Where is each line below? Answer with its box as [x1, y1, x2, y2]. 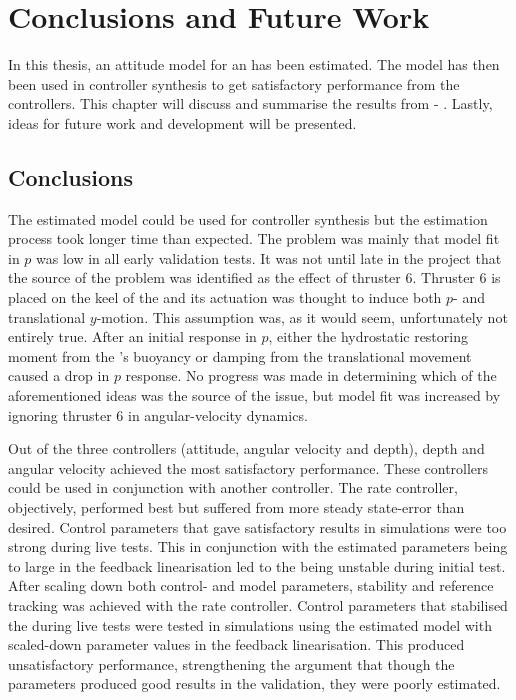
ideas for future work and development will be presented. [8, 112, 357, 133]
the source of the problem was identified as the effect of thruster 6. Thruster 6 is [8, 267, 501, 288]
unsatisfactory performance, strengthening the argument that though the [8, 653, 455, 674]
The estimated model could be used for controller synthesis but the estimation [8, 208, 488, 229]
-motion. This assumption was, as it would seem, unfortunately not [96, 306, 508, 327]
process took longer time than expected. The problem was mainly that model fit [8, 228, 500, 249]
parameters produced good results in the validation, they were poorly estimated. [8, 673, 501, 694]
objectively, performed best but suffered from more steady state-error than [8, 497, 465, 518]
